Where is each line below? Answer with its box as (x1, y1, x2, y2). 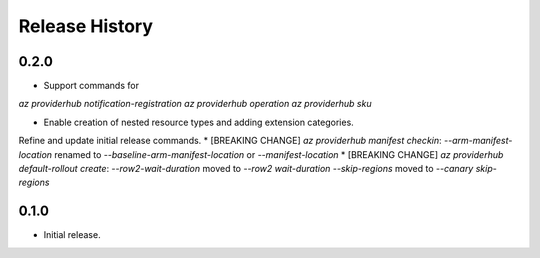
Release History (18, 15, 154, 37)
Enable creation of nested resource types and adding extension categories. (43, 116, 354, 128)
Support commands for (43, 80, 140, 92)
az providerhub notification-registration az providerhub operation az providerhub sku (18, 98, 372, 110)
